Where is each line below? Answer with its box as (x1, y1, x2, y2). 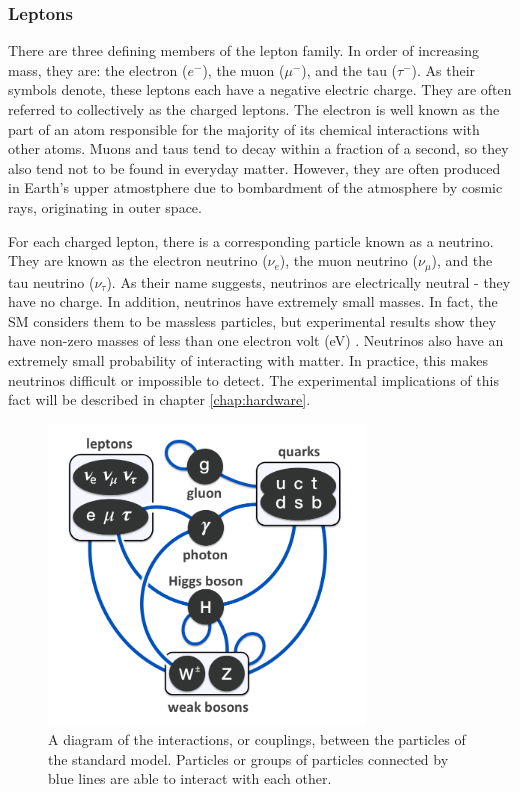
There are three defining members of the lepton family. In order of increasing (8, 40, 479, 61)
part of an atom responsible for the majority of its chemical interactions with (8, 118, 480, 139)
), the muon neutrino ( (279, 250, 418, 271)
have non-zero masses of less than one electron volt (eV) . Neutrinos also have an (8, 330, 504, 351)
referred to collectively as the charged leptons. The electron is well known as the (8, 99, 500, 119)
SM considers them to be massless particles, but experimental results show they (8, 310, 497, 331)
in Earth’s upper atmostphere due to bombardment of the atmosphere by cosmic (8, 177, 503, 198)
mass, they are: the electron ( (8, 59, 188, 80)
